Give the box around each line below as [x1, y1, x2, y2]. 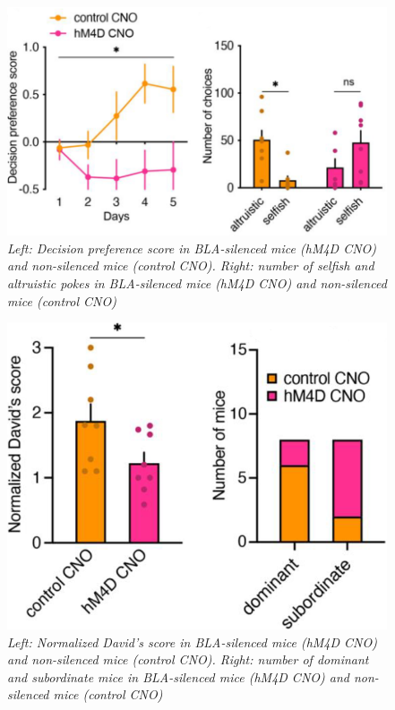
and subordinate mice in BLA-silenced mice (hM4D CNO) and [7, 667, 349, 686]
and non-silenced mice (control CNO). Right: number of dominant [7, 650, 369, 669]
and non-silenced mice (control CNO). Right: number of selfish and [7, 256, 374, 275]
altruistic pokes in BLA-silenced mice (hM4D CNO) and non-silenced [7, 273, 387, 292]
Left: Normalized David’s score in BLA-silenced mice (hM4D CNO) [7, 632, 377, 651]
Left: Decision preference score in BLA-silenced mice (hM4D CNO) [7, 238, 377, 257]
